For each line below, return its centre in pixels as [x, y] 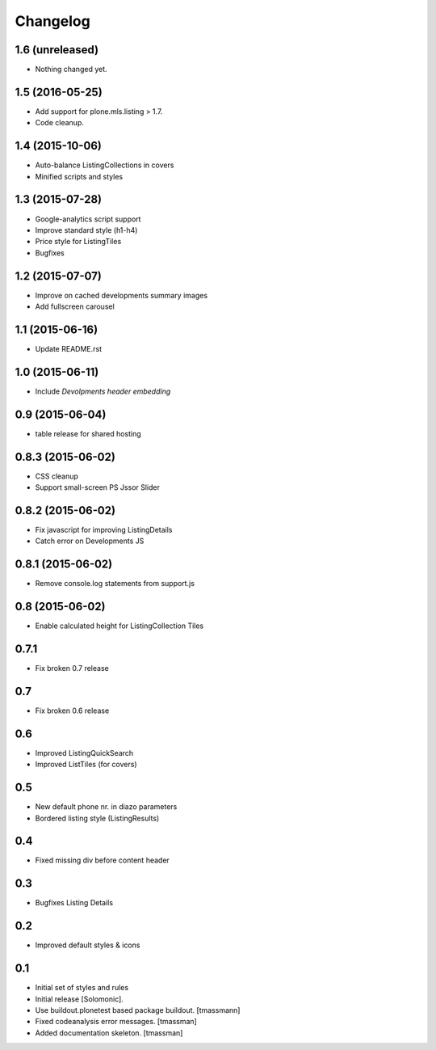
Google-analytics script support [88, 219]
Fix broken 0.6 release [72, 711]
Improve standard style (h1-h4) [86, 230]
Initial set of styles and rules [82, 988]
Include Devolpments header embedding [103, 391]
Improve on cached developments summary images [122, 295]
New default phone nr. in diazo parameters [106, 807]
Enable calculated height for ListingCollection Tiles [119, 626]
